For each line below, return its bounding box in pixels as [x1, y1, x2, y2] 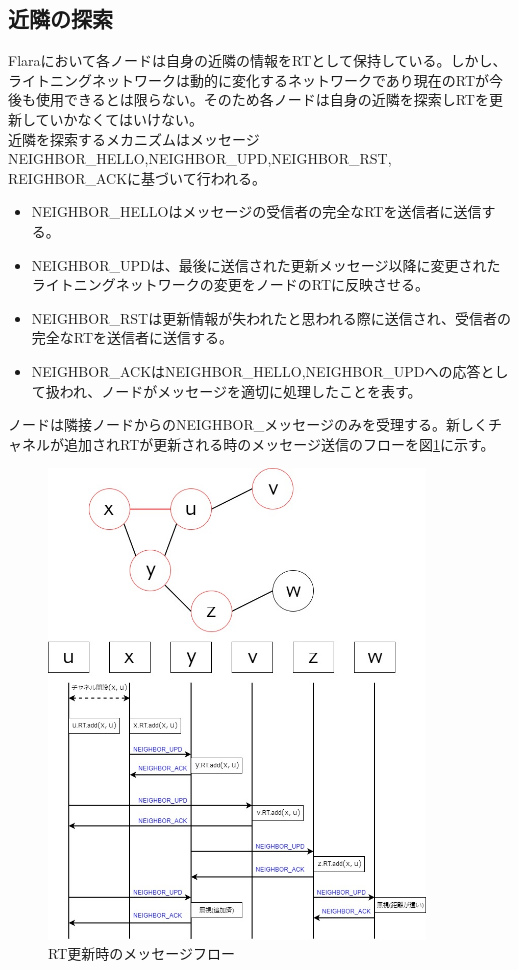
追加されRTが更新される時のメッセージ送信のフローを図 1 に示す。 [63, 433, 495, 454]
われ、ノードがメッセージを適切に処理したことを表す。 [59, 380, 422, 401]
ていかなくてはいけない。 [35, 108, 203, 129]
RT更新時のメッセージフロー [48, 943, 235, 964]
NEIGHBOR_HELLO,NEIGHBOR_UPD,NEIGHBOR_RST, [8, 148, 392, 169]
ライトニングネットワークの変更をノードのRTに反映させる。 [31, 274, 430, 295]
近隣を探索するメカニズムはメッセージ [8, 128, 260, 149]
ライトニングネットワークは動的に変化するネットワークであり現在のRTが [8, 69, 490, 90]
